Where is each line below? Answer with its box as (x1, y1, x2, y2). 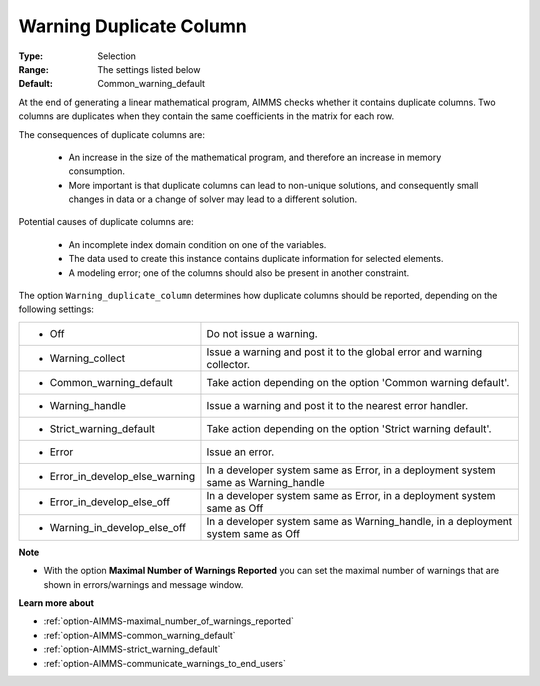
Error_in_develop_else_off (49, 495, 170, 509)
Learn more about (18, 596, 95, 609)
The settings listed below (97, 63, 201, 75)
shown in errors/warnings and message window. (43, 578, 244, 590)
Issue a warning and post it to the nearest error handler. (206, 398, 469, 412)
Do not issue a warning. (206, 326, 319, 340)
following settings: (18, 303, 95, 315)
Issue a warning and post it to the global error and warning (206, 345, 483, 359)
